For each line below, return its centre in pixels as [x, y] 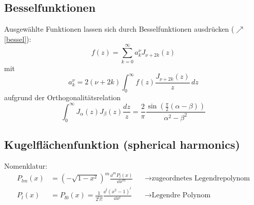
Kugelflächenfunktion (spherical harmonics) [122, 144]
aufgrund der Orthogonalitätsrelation [63, 97]
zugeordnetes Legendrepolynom [201, 179]
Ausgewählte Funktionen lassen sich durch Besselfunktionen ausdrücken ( [119, 29]
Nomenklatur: [26, 165]
